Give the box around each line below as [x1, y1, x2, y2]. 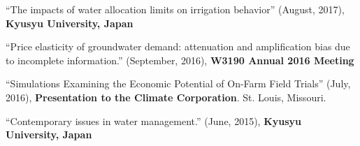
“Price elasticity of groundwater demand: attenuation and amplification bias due [6, 39, 350, 54]
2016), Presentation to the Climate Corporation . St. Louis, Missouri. [6, 89, 326, 104]
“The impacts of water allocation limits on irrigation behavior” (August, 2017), [6, 2, 345, 16]
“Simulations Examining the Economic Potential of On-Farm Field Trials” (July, [6, 76, 351, 91]
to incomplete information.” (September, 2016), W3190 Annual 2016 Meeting [6, 52, 354, 67]
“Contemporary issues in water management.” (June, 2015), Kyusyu [6, 113, 302, 128]
